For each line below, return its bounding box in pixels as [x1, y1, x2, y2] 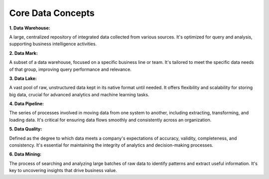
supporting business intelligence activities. [9, 41, 97, 47]
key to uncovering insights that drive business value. [9, 168, 117, 174]
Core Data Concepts [9, 7, 95, 18]
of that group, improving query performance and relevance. [9, 66, 132, 72]
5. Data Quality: [9, 126, 42, 132]
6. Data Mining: [9, 151, 42, 157]
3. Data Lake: [9, 75, 37, 81]
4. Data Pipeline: [9, 101, 44, 107]
